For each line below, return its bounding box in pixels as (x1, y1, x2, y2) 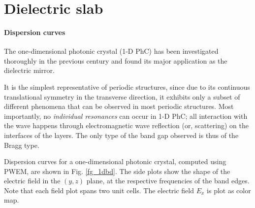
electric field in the (4, 175, 61, 186)
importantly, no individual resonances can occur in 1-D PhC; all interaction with (4, 110, 248, 121)
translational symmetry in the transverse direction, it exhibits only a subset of (4, 91, 240, 102)
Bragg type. (4, 139, 39, 150)
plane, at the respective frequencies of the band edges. (86, 175, 250, 186)
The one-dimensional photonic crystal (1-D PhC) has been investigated (4, 46, 219, 56)
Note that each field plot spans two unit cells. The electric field (4, 185, 194, 195)
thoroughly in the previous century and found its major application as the (4, 55, 227, 66)
